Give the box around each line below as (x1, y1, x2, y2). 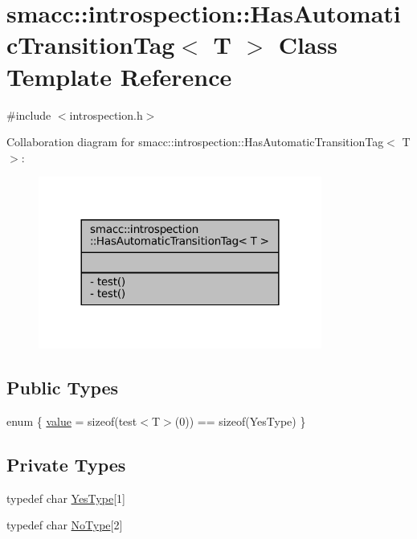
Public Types (6, 375, 119, 400)
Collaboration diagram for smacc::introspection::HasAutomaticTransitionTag (6, 133, 384, 150)
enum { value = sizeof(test (6, 412, 137, 429)
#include (6, 106, 51, 123)
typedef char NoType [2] (6, 517, 123, 533)
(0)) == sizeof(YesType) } (174, 412, 306, 429)
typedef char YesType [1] (6, 489, 125, 506)
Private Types (6, 451, 126, 476)
